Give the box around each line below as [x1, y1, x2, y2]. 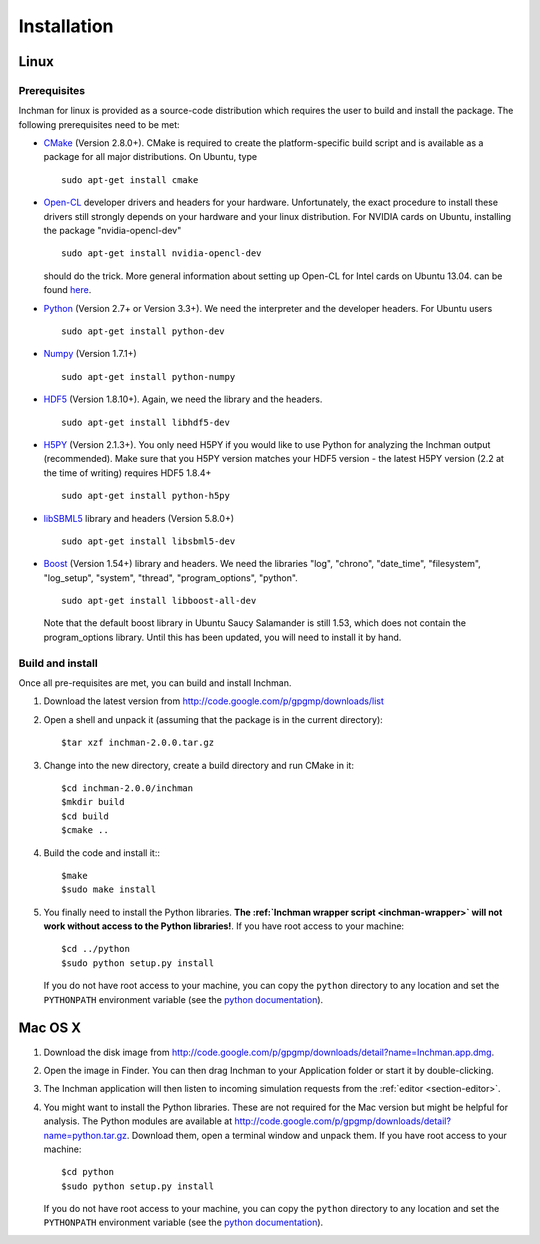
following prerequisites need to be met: [18, 118, 180, 130]
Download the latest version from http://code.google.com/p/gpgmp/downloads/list [43, 695, 384, 707]
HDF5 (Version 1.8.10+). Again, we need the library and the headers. [43, 393, 323, 405]
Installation [18, 15, 114, 37]
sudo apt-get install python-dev [61, 326, 225, 337]
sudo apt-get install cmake [61, 174, 199, 185]
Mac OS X [18, 1020, 82, 1037]
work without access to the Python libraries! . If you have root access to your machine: [43, 920, 405, 932]
